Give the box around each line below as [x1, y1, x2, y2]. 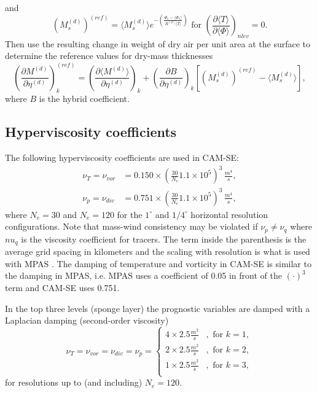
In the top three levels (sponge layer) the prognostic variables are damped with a [5, 302, 310, 314]
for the [117, 208, 143, 220]
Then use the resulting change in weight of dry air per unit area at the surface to [5, 37, 311, 50]
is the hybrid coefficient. [39, 92, 130, 105]
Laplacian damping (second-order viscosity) [5, 314, 169, 327]
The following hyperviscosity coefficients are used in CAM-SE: [5, 151, 239, 164]
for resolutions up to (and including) [5, 376, 143, 389]
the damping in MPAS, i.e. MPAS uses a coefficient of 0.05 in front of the [5, 269, 282, 282]
